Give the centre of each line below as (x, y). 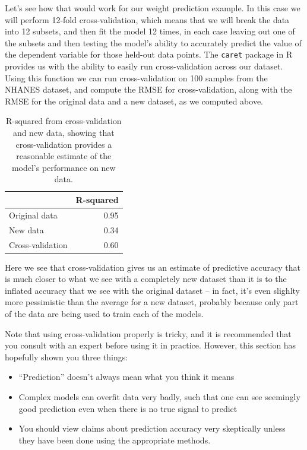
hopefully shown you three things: (67, 356)
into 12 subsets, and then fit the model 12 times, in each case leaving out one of (150, 31)
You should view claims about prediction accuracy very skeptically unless (152, 428)
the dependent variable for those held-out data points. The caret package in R (149, 54)
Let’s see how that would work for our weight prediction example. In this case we (153, 8)
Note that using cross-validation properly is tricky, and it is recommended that (148, 333)
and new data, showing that (64, 132)
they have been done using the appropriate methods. (115, 440)
